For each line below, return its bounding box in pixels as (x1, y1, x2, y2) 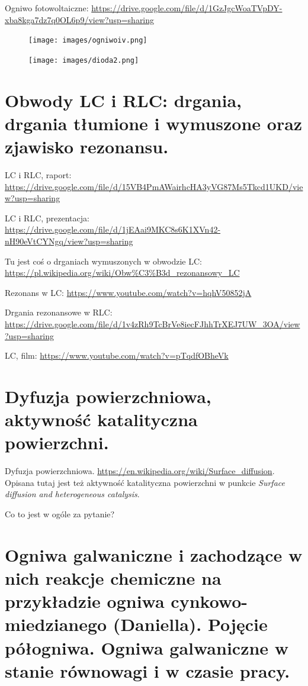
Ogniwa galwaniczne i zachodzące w (5, 542, 303, 566)
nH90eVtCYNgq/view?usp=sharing (5, 234, 133, 247)
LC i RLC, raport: (5, 169, 72, 181)
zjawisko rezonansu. (5, 134, 169, 159)
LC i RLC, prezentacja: (5, 211, 89, 224)
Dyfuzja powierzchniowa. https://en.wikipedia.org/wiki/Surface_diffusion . (5, 465, 275, 477)
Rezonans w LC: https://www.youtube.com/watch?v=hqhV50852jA (5, 286, 252, 298)
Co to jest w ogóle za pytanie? (5, 508, 115, 520)
